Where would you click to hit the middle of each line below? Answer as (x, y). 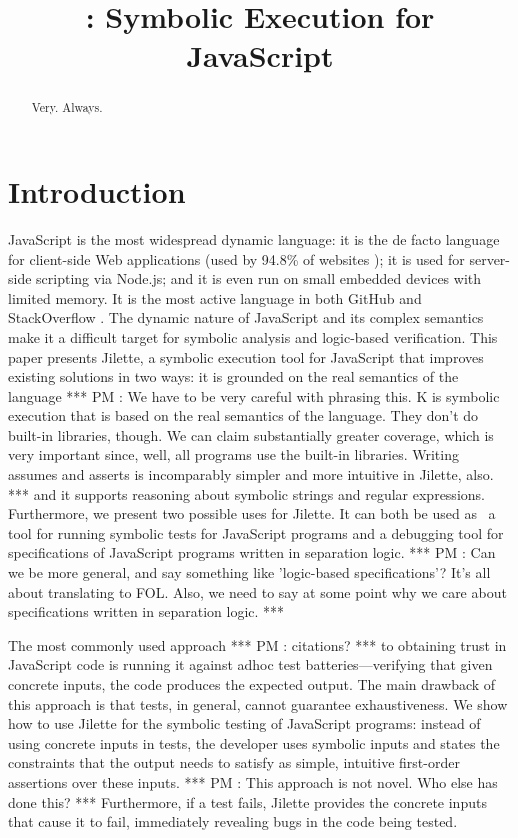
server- (490, 258)
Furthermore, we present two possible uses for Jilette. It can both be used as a (252, 513)
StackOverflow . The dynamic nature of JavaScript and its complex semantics (246, 317)
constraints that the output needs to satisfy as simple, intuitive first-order (234, 762)
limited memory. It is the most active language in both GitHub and (215, 297)
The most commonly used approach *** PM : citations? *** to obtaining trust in (257, 644)
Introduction (97, 191)
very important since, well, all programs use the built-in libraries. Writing (233, 454)
